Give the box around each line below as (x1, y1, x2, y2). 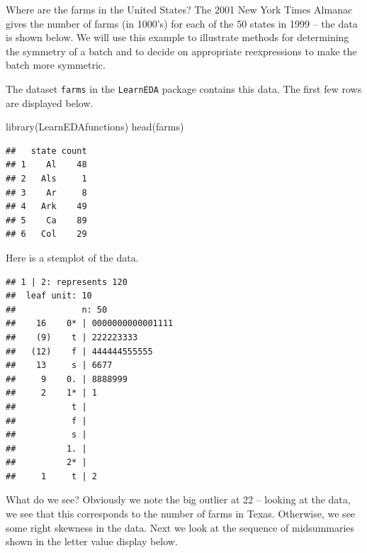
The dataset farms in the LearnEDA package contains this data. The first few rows (6, 81, 362, 96)
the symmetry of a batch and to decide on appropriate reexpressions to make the (6, 43, 357, 58)
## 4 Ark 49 (6, 201, 87, 212)
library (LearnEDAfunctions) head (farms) (6, 119, 184, 134)
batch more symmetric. (6, 57, 106, 72)
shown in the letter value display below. (6, 534, 178, 549)
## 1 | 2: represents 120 (6, 276, 128, 287)
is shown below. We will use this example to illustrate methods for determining (6, 30, 349, 45)
